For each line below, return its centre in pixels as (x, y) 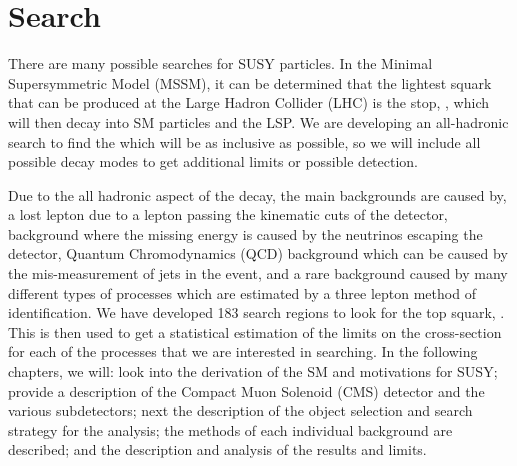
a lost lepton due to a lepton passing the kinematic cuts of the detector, (228, 214)
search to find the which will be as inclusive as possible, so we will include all (244, 141)
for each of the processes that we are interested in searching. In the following (243, 351)
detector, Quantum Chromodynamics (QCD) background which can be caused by (258, 253)
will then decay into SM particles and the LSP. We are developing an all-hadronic (258, 121)
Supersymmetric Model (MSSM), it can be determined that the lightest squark (250, 82)
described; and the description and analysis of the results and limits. (217, 449)
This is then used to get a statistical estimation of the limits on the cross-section (255, 331)
